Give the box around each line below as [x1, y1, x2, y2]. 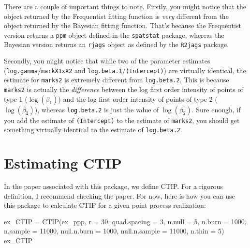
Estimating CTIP [4, 153, 122, 173]
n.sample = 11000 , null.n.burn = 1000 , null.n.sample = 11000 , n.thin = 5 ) [4, 226, 224, 236]
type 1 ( [4, 93, 28, 104]
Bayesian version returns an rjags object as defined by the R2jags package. [4, 39, 229, 49]
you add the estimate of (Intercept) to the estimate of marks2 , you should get [4, 115, 240, 125]
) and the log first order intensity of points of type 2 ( [58, 93, 218, 104]
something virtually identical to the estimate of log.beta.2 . [4, 124, 182, 135]
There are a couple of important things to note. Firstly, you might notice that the [4, 1, 247, 11]
